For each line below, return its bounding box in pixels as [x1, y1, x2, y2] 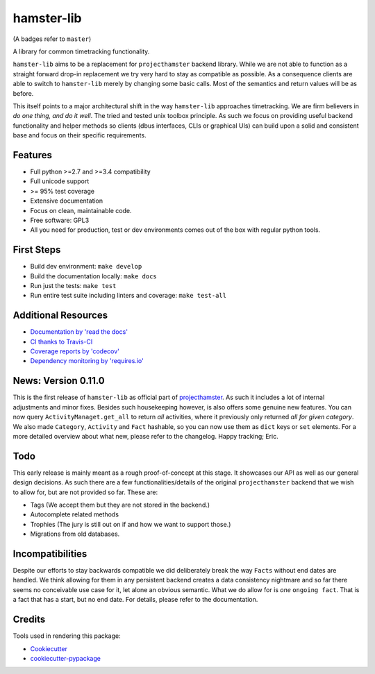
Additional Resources [12, 310, 108, 321]
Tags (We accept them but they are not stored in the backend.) [30, 500, 210, 509]
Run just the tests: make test [30, 282, 117, 289]
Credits [12, 614, 46, 625]
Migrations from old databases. [30, 530, 120, 538]
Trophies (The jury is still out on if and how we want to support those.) [30, 520, 231, 528]
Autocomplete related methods [30, 510, 119, 519]
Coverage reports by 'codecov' [30, 347, 119, 355]
